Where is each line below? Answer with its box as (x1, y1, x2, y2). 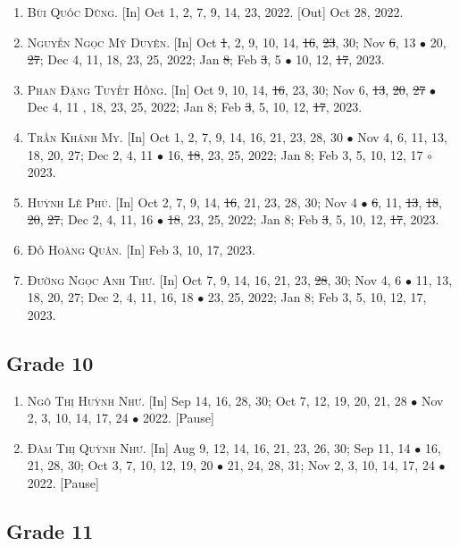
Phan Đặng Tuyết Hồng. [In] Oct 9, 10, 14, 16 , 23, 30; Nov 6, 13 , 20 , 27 (27, 80, 426, 98)
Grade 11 (6, 517, 94, 544)
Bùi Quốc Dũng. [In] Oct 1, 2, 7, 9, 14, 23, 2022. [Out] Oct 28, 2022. (27, 3, 404, 21)
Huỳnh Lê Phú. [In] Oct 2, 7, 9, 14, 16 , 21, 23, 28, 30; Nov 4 (27, 192, 357, 211)
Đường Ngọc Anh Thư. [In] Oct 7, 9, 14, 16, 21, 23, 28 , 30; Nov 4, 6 (27, 270, 402, 289)
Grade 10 (6, 349, 94, 376)
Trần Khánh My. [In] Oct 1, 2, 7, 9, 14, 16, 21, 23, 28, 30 (27, 127, 343, 146)
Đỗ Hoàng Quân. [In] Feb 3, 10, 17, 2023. (27, 239, 255, 258)
